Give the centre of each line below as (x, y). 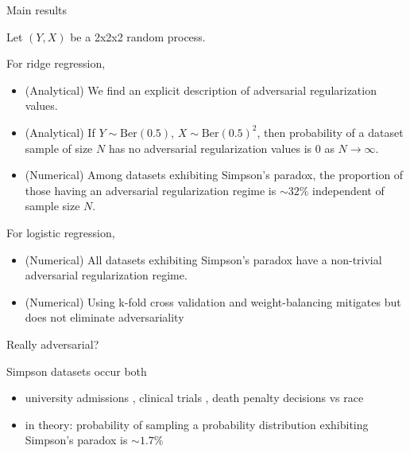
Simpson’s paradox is (76, 440)
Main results (37, 10)
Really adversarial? (53, 344)
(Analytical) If (60, 132)
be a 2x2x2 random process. (138, 36)
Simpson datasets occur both (77, 371)
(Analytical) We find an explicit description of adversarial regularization (201, 90)
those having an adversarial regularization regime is (151, 190)
